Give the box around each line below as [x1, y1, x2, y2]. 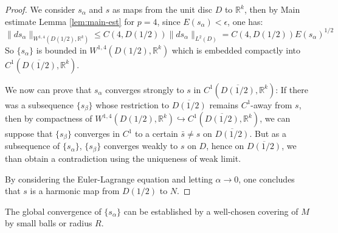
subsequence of [5, 139, 60, 152]
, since [157, 15, 181, 27]
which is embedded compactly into [171, 43, 301, 56]
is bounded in [36, 43, 87, 56]
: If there [275, 83, 308, 96]
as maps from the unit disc [112, 3, 212, 15]
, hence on [206, 139, 244, 152]
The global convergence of [5, 204, 102, 217]
